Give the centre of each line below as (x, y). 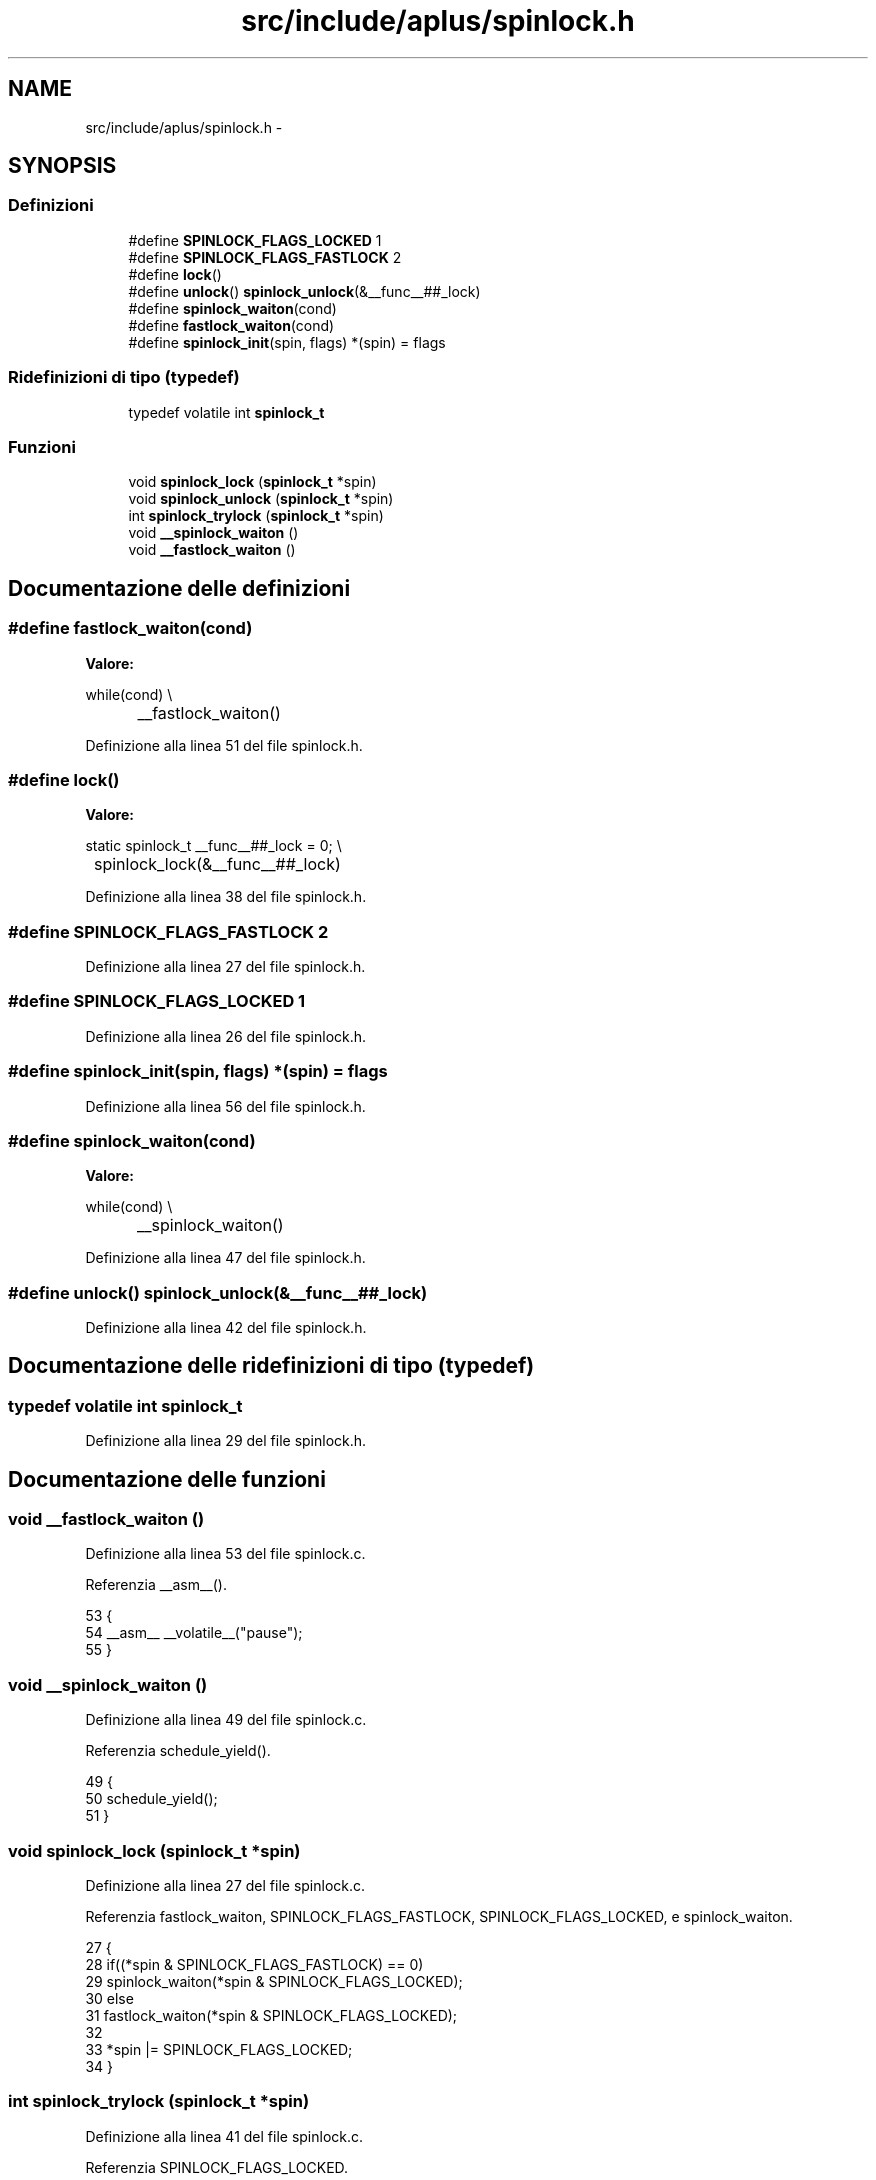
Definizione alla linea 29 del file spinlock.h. (226, 1441)
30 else (109, 1998)
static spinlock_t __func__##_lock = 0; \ (213, 846)
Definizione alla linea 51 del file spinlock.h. (224, 745)
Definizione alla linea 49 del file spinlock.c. (226, 1720)
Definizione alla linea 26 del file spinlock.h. (226, 1036)
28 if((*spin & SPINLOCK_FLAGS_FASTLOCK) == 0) (254, 1964)
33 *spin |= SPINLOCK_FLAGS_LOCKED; (219, 2049)
